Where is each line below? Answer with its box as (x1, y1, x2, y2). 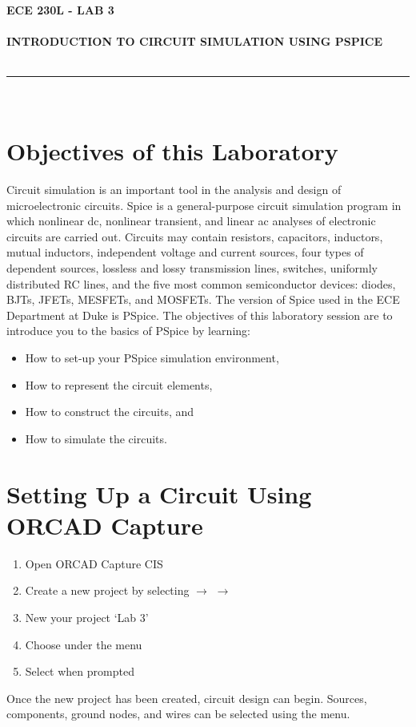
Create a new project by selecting (25, 582, 190, 599)
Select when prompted (25, 663, 134, 680)
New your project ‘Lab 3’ (25, 608, 149, 625)
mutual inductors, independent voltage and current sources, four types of (6, 244, 364, 261)
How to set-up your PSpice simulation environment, (25, 349, 279, 366)
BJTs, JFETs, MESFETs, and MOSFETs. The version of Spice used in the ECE (6, 291, 400, 308)
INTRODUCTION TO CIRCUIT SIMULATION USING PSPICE (6, 33, 383, 50)
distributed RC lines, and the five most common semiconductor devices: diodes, (6, 275, 396, 292)
